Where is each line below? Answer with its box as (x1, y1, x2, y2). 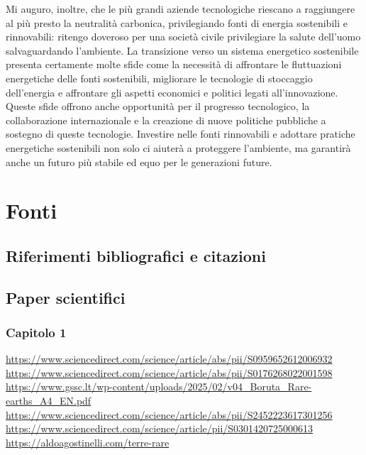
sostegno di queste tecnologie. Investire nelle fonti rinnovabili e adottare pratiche (6, 126, 355, 141)
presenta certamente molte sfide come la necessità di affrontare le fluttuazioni (6, 57, 342, 72)
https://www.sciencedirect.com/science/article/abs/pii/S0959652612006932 (6, 351, 333, 366)
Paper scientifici (6, 286, 126, 308)
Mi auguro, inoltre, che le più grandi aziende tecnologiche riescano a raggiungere (6, 1, 355, 16)
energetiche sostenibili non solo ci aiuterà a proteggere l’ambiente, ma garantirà (6, 140, 351, 155)
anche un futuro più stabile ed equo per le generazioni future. (6, 154, 272, 169)
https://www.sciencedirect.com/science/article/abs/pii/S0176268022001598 (6, 365, 333, 380)
